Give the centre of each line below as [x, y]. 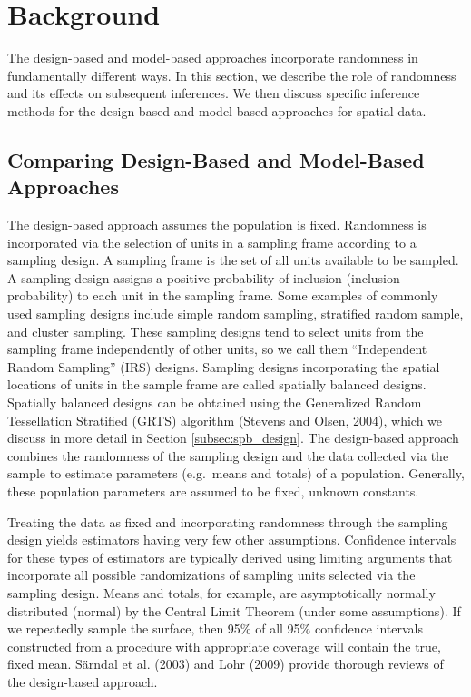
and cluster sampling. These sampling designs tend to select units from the [216, 331]
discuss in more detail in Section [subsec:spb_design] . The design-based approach [233, 438]
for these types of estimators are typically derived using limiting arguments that [230, 557]
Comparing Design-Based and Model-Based [216, 159]
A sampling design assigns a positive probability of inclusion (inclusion [204, 277]
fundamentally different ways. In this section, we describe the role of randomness [232, 75]
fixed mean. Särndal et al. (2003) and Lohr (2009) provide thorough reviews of [226, 664]
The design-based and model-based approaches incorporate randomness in [213, 58]
